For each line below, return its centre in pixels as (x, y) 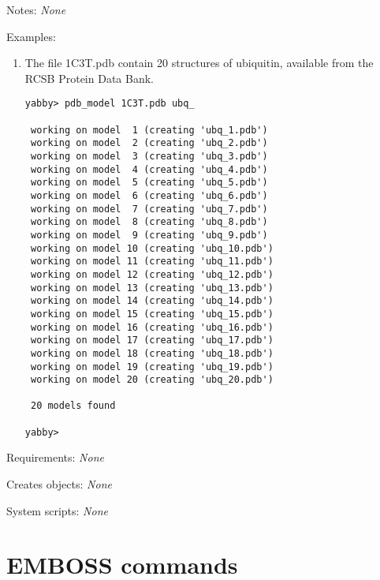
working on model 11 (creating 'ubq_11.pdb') (152, 262)
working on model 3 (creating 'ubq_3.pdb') (149, 156)
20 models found (73, 406)
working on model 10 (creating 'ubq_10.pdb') (152, 248)
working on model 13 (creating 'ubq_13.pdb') (152, 288)
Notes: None (36, 9)
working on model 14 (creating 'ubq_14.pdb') (152, 301)
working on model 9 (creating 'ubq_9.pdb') (149, 235)
